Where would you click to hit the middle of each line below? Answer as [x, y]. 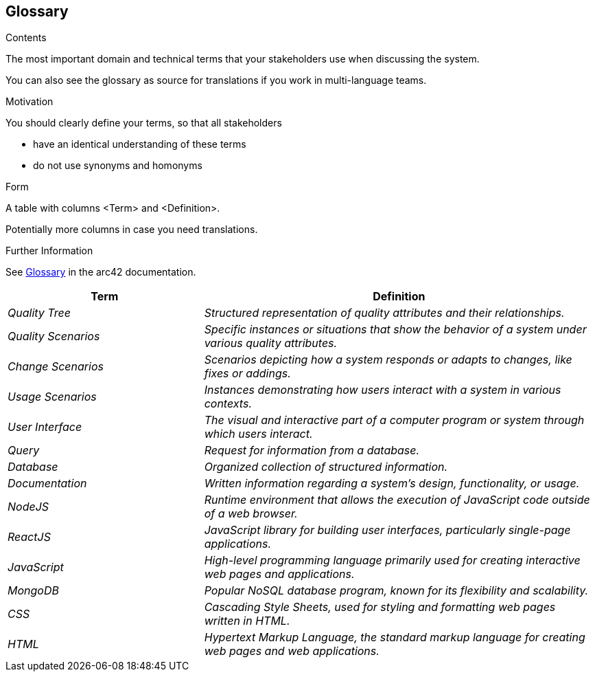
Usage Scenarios [52, 397]
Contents [26, 38]
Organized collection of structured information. [326, 467]
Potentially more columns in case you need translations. [132, 230]
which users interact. [258, 434]
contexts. [228, 404]
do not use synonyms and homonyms [118, 166]
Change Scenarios [56, 367]
